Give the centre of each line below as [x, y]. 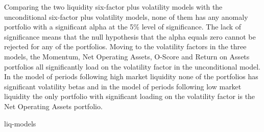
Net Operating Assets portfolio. [53, 106]
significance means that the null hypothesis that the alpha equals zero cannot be [130, 36]
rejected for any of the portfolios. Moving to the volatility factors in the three [125, 46]
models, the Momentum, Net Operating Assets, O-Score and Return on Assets [127, 56]
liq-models [20, 123]
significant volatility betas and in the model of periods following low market [123, 86]
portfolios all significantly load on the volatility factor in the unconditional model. [132, 66]
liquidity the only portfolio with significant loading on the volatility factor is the [130, 96]
